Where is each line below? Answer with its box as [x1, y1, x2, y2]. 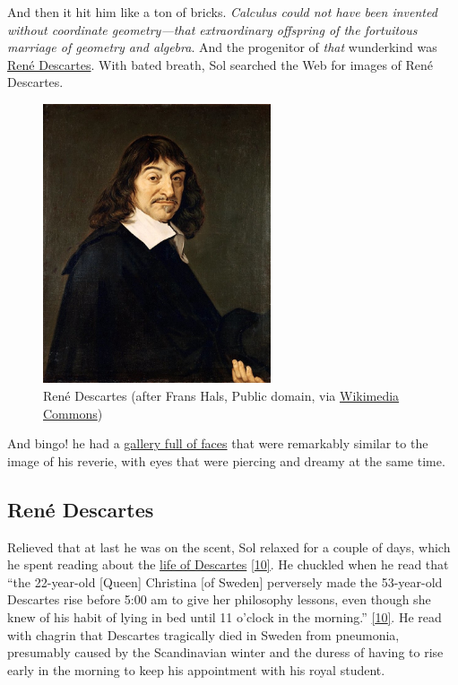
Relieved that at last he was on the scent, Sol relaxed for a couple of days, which [7, 537, 451, 556]
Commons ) [43, 403, 103, 422]
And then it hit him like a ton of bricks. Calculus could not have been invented [7, 3, 437, 21]
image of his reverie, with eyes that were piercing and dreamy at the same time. [7, 451, 445, 470]
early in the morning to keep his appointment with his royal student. [7, 660, 385, 679]
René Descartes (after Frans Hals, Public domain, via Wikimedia [43, 386, 400, 405]
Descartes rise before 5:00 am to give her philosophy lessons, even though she [7, 590, 431, 609]
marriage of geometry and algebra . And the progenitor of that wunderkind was [7, 38, 437, 56]
